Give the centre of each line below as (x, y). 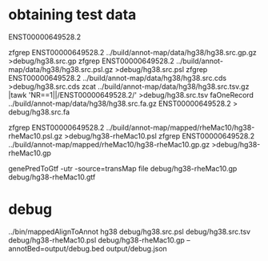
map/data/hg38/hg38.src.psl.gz (61, 69)
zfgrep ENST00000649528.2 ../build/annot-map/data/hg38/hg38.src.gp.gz (133, 52)
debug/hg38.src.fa (39, 112)
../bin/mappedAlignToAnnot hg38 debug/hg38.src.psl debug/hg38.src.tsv (129, 231)
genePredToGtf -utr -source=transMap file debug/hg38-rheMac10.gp (123, 168)
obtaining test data (72, 15)
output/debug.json (137, 248)
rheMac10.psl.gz (35, 136)
